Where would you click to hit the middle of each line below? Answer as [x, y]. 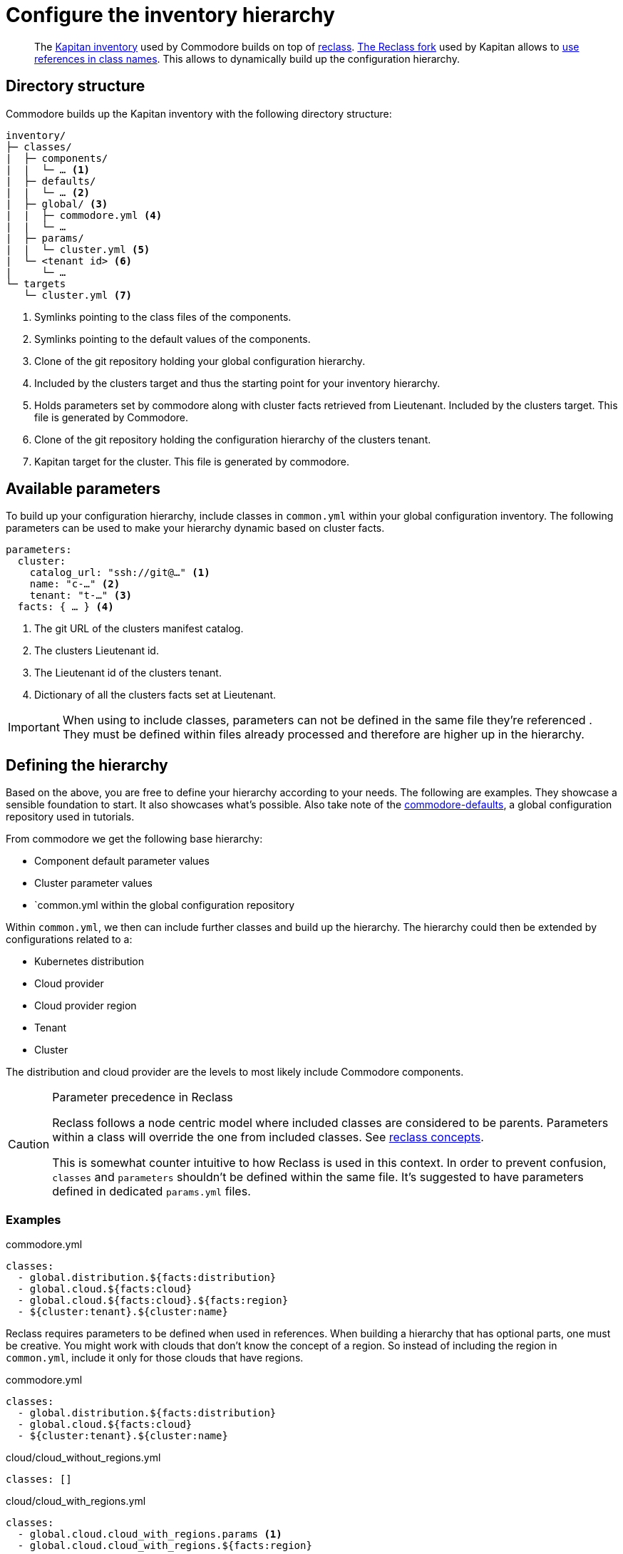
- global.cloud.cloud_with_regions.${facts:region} [165, 1546]
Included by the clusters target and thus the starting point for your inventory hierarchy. [237, 383]
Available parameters [83, 489]
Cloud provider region [86, 1006]
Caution [29, 1144]
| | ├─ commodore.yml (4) [84, 215]
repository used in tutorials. [70, 817]
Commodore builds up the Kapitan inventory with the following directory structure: [199, 113]
